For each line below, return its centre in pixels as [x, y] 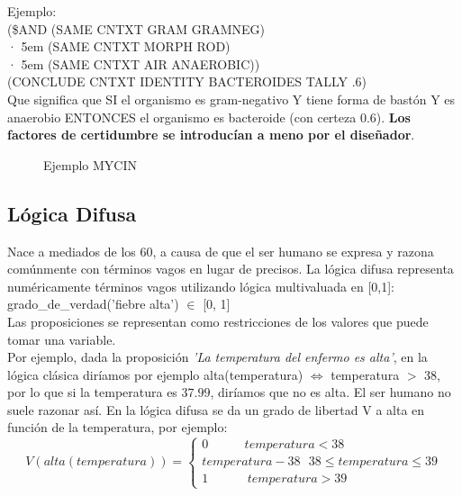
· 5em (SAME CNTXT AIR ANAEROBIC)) [134, 63]
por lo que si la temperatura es [92, 392]
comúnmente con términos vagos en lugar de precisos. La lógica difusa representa [231, 269]
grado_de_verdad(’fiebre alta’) [93, 304]
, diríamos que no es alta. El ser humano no [331, 392]
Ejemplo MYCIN [91, 164]
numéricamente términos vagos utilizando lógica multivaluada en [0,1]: [201, 286]
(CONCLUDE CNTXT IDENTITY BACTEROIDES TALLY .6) [187, 81]
